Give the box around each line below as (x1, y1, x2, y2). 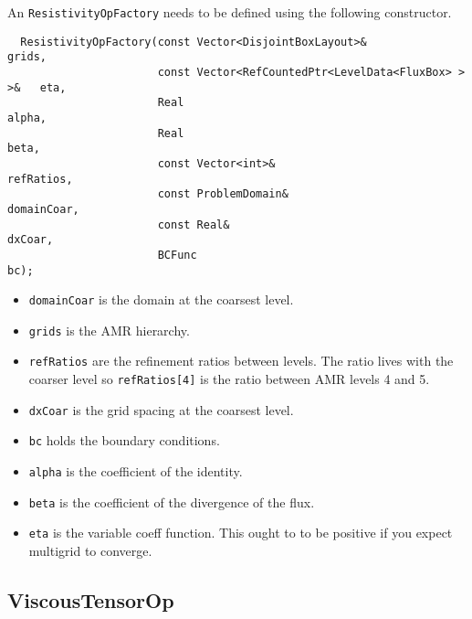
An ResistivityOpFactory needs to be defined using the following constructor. (7, 3, 452, 21)
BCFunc (157, 248, 197, 261)
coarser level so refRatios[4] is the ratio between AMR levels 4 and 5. (28, 369, 430, 389)
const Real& (157, 218, 230, 231)
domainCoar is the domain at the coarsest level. (28, 290, 294, 309)
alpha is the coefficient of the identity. (28, 462, 243, 481)
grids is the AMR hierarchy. (28, 320, 190, 339)
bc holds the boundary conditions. (28, 431, 220, 450)
